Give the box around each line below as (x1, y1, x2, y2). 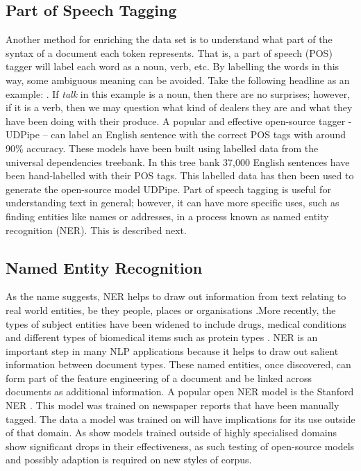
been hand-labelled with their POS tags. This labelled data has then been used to (6, 168, 354, 183)
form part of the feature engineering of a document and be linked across (6, 370, 312, 385)
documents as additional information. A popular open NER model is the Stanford (6, 384, 354, 399)
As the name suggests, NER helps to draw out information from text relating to (6, 289, 346, 304)
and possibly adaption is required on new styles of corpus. (6, 452, 252, 467)
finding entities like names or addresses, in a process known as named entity (6, 208, 329, 223)
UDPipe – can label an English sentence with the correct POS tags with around (6, 127, 346, 142)
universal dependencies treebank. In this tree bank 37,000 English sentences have (6, 154, 350, 169)
